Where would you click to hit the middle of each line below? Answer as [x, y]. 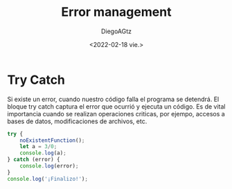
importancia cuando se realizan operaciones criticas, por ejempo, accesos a [116, 114]
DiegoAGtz [116, 31]
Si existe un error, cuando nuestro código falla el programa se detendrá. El [113, 99]
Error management [116, 12]
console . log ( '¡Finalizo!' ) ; [48, 179]
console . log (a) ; [43, 153]
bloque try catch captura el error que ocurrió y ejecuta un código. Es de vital [116, 106]
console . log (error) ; [49, 166]
